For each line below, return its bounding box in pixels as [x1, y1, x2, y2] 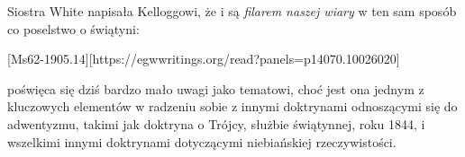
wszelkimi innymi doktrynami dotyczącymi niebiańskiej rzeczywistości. [7, 132, 397, 151]
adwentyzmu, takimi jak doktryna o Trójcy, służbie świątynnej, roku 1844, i [7, 114, 425, 133]
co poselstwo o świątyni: [7, 19, 140, 38]
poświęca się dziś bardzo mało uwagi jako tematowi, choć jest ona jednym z [7, 79, 424, 98]
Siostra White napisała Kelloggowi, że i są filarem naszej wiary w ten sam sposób [7, 2, 457, 20]
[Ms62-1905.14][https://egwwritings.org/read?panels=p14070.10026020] [7, 49, 400, 68]
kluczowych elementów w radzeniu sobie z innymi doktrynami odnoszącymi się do [7, 97, 458, 116]
